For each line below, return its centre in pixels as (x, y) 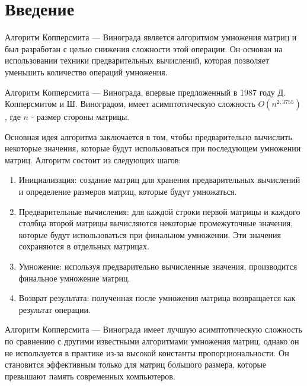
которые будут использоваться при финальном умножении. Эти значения (150, 234)
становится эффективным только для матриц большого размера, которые (136, 364)
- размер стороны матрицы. (80, 117)
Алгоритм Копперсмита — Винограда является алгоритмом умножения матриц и (151, 37)
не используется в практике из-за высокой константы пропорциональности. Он (147, 352)
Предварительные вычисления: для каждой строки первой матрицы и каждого (159, 211)
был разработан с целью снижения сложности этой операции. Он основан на (144, 48)
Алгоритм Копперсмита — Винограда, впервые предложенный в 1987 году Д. (145, 92)
